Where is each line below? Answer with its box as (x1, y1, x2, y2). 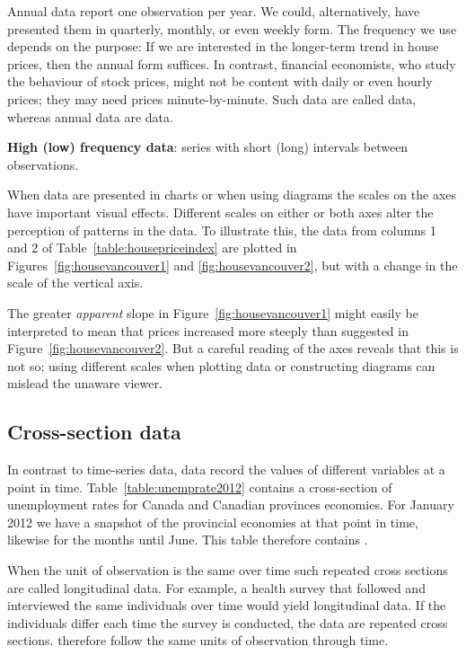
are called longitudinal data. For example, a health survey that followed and (7, 578, 426, 597)
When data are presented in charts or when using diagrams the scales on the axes (7, 185, 457, 204)
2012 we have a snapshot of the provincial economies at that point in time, (7, 512, 418, 531)
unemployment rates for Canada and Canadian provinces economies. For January (7, 495, 454, 514)
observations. (7, 155, 79, 173)
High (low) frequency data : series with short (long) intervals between (7, 137, 409, 156)
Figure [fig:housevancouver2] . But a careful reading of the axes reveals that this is (7, 339, 459, 358)
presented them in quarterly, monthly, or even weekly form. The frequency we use (7, 19, 457, 38)
